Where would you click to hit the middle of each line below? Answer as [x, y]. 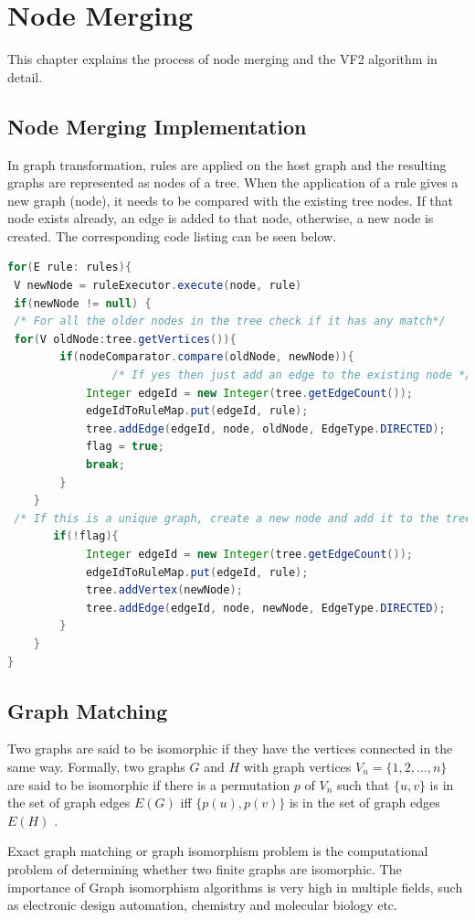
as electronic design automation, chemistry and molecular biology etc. [202, 905]
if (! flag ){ [86, 536]
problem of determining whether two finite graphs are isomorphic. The [205, 868]
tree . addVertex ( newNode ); [164, 590]
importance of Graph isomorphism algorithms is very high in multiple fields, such [235, 887]
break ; [105, 465]
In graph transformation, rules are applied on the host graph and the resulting [227, 164]
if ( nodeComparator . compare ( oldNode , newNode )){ [207, 357]
